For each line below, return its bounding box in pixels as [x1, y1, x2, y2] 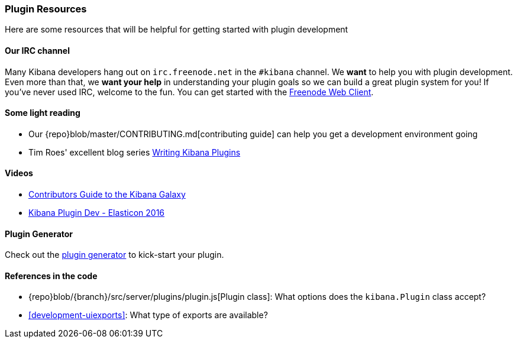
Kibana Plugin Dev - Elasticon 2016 [28, 208, 165, 218]
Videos [5, 168, 33, 179]
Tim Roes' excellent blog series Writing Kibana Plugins [28, 147, 241, 157]
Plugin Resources [5, 3, 87, 15]
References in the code [5, 270, 98, 281]
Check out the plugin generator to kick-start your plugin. [5, 250, 224, 260]
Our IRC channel [5, 45, 70, 56]
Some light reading [5, 108, 80, 118]
